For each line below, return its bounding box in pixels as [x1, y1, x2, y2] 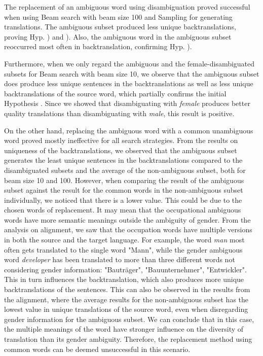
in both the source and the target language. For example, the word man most [4, 234, 245, 245]
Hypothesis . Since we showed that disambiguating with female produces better [4, 98, 250, 109]
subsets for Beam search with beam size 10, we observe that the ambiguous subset [4, 68, 259, 79]
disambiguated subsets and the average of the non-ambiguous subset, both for [4, 164, 246, 175]
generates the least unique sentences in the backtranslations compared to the [4, 155, 243, 165]
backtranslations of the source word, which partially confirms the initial [4, 88, 227, 98]
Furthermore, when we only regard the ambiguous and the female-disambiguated [4, 58, 255, 68]
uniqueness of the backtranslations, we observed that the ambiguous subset [4, 145, 237, 155]
